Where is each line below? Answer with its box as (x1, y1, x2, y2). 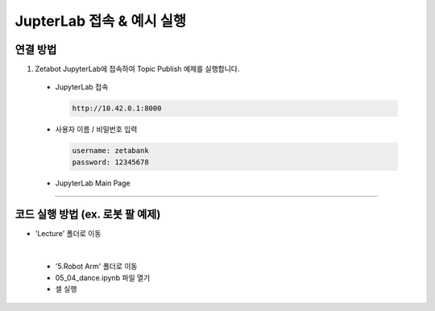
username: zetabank (72, 146, 149, 155)
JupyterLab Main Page (55, 178, 130, 188)
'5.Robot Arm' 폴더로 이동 (55, 262, 138, 272)
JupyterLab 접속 (55, 82, 109, 92)
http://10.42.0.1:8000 (72, 104, 162, 113)
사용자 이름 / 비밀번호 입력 (55, 125, 138, 135)
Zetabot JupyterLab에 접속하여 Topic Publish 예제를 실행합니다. (35, 64, 240, 74)
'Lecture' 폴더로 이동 (35, 228, 101, 238)
